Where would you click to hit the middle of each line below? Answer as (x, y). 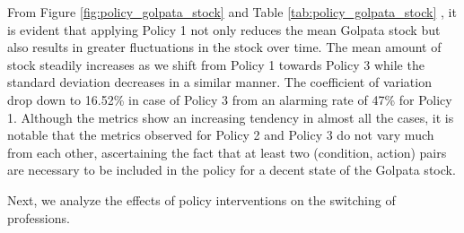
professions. (39, 217)
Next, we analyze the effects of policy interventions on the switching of (201, 199)
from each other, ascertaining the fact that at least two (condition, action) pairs (227, 152)
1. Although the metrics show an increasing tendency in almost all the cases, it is (231, 117)
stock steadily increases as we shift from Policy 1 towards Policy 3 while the (216, 64)
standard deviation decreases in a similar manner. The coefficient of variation (219, 82)
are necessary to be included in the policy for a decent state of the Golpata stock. (232, 170)
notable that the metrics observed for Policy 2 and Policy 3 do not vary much (221, 135)
